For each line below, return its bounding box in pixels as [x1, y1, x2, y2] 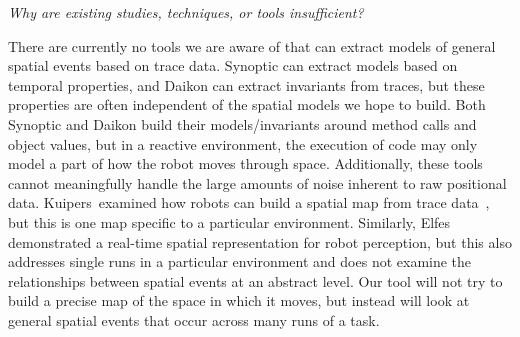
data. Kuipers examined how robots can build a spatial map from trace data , [8, 192, 490, 213]
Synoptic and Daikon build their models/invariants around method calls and [8, 113, 477, 134]
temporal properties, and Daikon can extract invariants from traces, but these [8, 74, 485, 95]
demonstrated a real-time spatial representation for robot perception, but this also [8, 231, 512, 252]
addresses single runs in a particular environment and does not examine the [8, 251, 472, 272]
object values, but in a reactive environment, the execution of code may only [8, 133, 478, 154]
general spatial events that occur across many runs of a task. [8, 309, 380, 330]
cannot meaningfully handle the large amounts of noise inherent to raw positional [8, 172, 507, 193]
